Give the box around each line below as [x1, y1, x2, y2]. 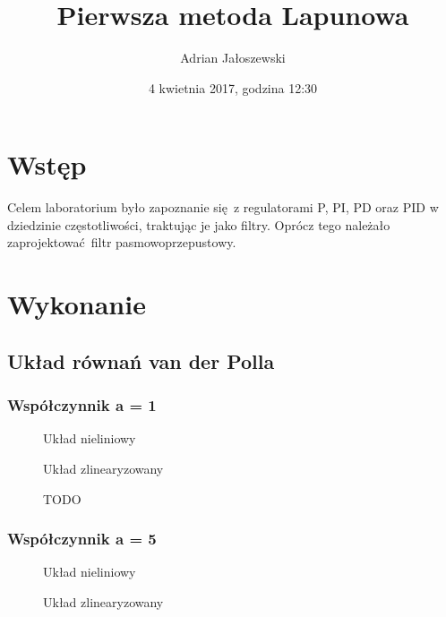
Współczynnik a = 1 [7, 394, 157, 416]
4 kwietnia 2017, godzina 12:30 [148, 78, 318, 97]
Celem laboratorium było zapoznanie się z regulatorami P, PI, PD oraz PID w [7, 198, 439, 217]
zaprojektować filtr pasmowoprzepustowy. [7, 233, 236, 252]
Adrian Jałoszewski [180, 48, 286, 67]
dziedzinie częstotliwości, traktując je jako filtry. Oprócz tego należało [7, 215, 390, 234]
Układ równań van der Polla [7, 347, 275, 374]
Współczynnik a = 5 [7, 527, 157, 550]
